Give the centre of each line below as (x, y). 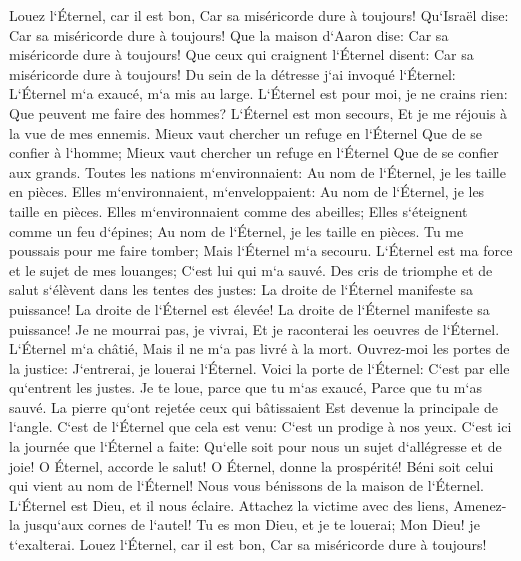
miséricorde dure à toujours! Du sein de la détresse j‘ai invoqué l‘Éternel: (232, 73)
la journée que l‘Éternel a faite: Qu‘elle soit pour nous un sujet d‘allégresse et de (255, 446)
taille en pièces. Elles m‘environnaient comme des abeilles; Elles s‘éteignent (238, 210)
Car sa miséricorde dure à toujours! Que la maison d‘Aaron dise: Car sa (229, 34)
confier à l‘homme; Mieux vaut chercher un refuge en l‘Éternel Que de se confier (254, 152)
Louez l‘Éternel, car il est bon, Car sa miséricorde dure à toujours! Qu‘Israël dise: (259, 15)
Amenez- (480, 504)
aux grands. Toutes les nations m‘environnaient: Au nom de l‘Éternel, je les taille (257, 171)
